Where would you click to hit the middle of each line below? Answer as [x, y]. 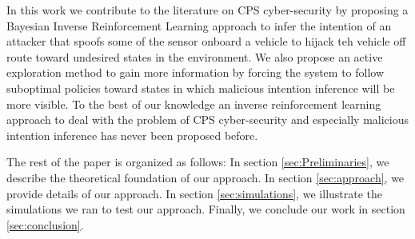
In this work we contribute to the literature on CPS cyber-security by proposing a [207, 10]
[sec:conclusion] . [45, 224]
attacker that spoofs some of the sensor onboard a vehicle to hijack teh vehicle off [206, 41]
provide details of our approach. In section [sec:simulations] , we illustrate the [195, 193]
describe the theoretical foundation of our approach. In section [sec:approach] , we [206, 177]
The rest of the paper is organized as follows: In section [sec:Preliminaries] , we [198, 162]
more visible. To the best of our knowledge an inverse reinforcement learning [194, 104]
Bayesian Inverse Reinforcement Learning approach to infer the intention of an [199, 25]
